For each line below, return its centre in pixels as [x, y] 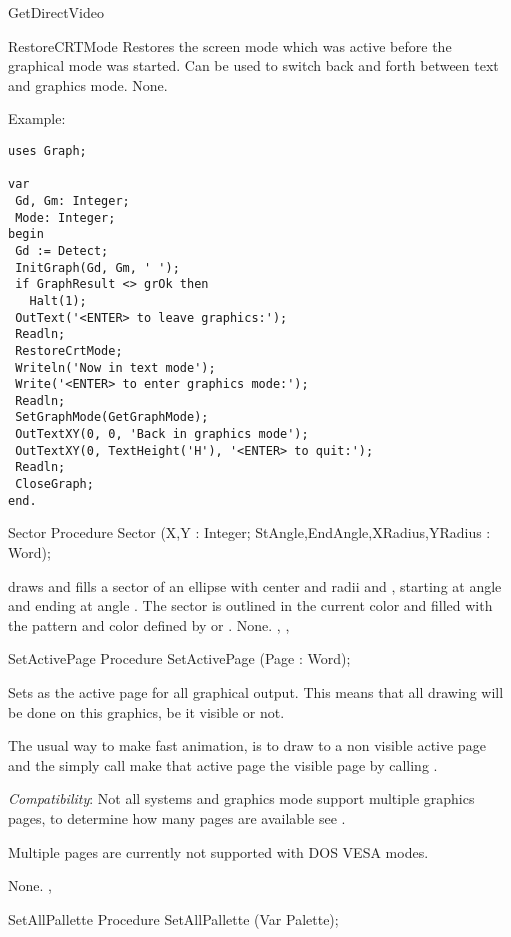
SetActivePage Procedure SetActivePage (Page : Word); [179, 658]
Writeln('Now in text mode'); [115, 367]
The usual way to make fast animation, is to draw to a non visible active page [247, 745]
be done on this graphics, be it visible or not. [146, 711]
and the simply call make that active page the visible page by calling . [223, 764]
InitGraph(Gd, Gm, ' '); [97, 267]
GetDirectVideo [56, 12]
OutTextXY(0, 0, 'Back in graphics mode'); [162, 434]
